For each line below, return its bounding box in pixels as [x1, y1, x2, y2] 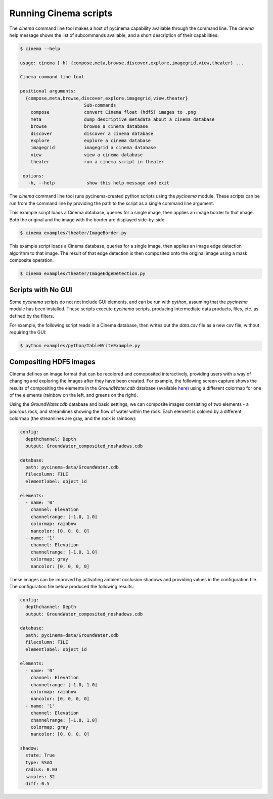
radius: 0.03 [25, 767, 58, 773]
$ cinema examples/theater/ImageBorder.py [20, 230, 127, 236]
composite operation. [9, 257, 54, 263]
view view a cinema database [30, 152, 143, 158]
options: [23, 173, 44, 179]
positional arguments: [20, 88, 76, 94]
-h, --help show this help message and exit [28, 180, 169, 186]
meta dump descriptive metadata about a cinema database [30, 116, 215, 122]
